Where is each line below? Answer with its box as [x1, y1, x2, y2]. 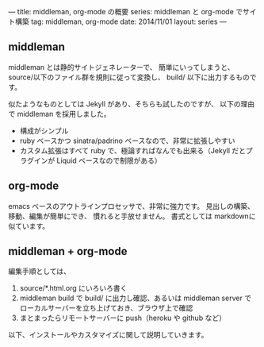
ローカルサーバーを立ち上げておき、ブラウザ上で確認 [19, 303, 193, 313]
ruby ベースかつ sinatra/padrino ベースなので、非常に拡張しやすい [19, 136, 235, 145]
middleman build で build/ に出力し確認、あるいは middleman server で [19, 293, 252, 303]
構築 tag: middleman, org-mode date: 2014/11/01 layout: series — [14, 17, 228, 26]
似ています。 [8, 221, 50, 230]
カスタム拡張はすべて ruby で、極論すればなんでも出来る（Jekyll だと [19, 145, 247, 155]
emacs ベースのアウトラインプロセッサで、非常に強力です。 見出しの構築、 [8, 201, 255, 210]
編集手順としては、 [8, 267, 71, 276]
